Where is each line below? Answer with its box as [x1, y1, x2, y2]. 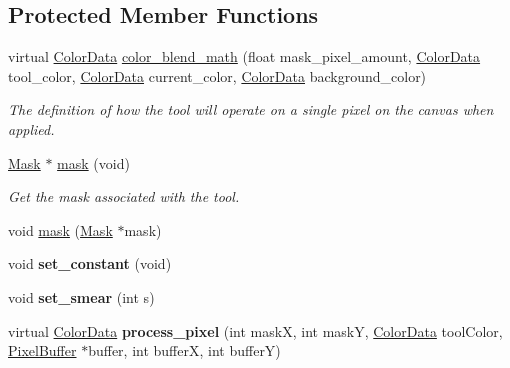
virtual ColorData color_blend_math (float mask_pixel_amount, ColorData [8, 46, 481, 67]
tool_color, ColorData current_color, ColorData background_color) [8, 65, 427, 86]
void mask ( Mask [8, 219, 113, 240]
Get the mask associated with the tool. [8, 186, 240, 207]
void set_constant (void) [8, 253, 172, 274]
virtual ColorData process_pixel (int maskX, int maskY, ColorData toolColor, [8, 320, 503, 341]
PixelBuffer [8, 340, 77, 361]
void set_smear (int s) [8, 286, 155, 307]
